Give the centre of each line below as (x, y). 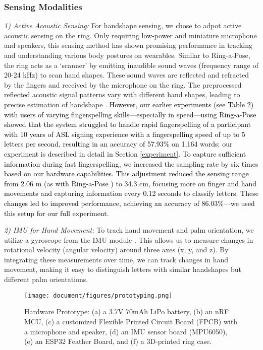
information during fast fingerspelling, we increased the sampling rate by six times (131, 163)
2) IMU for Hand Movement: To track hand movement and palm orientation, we (129, 230)
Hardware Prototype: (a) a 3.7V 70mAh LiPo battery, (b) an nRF (127, 311)
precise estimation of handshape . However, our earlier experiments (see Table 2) (129, 104)
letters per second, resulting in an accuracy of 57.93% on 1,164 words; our (118, 144)
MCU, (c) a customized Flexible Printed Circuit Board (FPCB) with (131, 321)
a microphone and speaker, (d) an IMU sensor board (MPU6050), (126, 331)
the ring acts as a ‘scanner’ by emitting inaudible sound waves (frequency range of (131, 65)
